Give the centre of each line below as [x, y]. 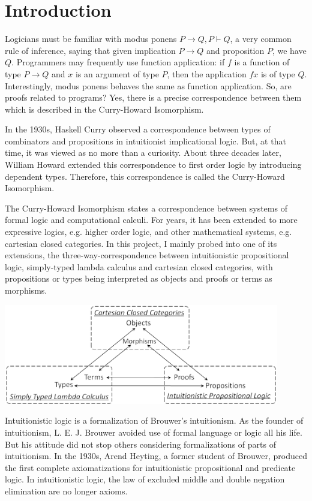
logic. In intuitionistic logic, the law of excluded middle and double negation [145, 479]
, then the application [207, 73]
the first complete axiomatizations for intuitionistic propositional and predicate [150, 467]
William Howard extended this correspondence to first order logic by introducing [153, 165]
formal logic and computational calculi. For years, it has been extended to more [151, 220]
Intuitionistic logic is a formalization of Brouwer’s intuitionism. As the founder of [154, 420]
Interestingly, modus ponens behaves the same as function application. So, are [148, 85]
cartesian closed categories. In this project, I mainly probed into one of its [141, 243]
